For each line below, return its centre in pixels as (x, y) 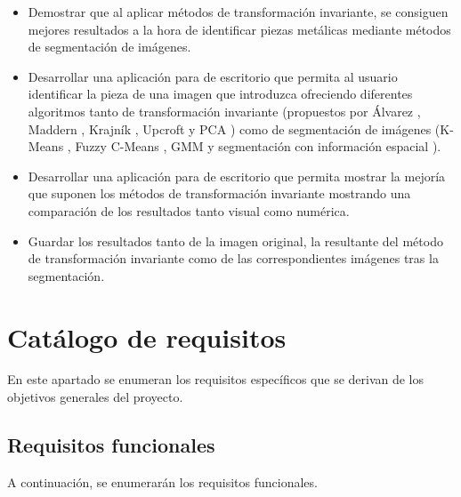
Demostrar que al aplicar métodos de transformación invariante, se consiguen (238, 12)
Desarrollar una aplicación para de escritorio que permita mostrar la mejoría (237, 176)
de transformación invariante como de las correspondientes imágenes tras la (233, 258)
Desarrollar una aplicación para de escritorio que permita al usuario (213, 76)
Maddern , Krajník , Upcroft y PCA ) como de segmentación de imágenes (230, 128)
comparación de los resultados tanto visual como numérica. (189, 210)
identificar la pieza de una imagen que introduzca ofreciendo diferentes (220, 94)
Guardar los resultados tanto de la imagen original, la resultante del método (235, 240)
